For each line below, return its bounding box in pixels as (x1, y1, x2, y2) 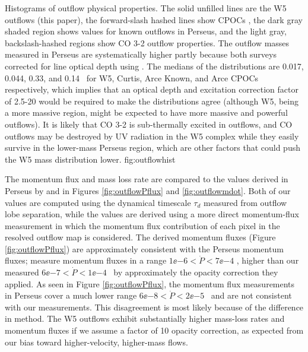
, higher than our (236, 254, 299, 267)
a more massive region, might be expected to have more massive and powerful (5, 106, 288, 119)
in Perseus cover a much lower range (5, 289, 137, 302)
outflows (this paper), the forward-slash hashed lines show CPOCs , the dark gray (5, 13, 303, 26)
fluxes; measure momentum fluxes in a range (5, 254, 167, 267)
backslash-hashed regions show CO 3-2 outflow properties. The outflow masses (5, 36, 290, 49)
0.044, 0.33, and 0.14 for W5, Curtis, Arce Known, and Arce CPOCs (5, 71, 259, 84)
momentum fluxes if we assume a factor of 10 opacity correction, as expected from (5, 324, 304, 337)
